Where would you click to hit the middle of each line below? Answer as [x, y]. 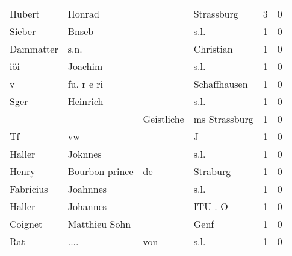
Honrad [83, 14]
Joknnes [85, 154]
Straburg [212, 171]
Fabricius [29, 189]
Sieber [23, 31]
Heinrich [85, 101]
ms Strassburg [223, 119]
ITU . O [211, 206]
